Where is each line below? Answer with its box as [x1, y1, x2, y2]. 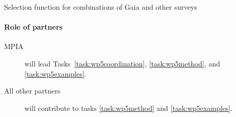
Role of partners [4, 21, 63, 32]
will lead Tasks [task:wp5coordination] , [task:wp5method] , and [24, 58, 220, 68]
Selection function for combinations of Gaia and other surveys [4, 2, 197, 12]
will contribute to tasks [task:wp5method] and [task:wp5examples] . [24, 102, 233, 113]
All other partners [4, 85, 61, 96]
